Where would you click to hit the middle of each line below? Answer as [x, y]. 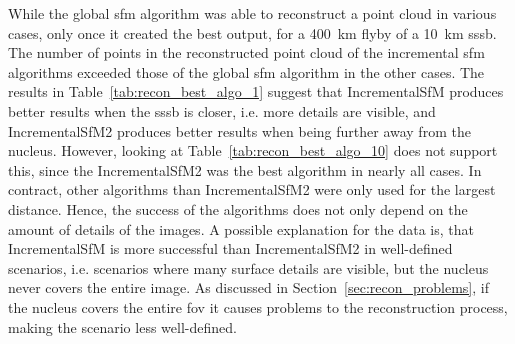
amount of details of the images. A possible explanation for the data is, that [241, 228]
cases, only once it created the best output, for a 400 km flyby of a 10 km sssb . [252, 32]
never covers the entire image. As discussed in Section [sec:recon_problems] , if [248, 287]
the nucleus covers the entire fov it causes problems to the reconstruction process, [258, 306]
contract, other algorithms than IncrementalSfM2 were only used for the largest [252, 189]
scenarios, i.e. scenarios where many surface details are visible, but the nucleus [248, 267]
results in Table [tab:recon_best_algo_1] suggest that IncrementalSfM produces [256, 91]
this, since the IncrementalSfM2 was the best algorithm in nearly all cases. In [245, 169]
